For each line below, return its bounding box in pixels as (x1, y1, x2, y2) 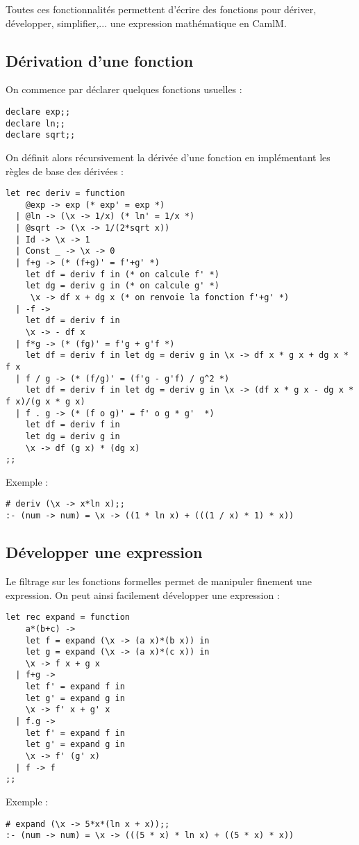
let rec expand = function (6, 612, 130, 623)
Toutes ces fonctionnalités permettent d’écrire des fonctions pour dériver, (6, 2, 317, 16)
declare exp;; (6, 106, 71, 117)
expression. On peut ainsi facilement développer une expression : (6, 587, 280, 602)
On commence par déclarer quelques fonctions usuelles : (6, 82, 242, 97)
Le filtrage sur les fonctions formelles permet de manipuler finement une (6, 574, 312, 588)
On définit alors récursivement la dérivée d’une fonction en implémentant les (6, 149, 331, 164)
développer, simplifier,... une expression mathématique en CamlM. (6, 15, 287, 30)
